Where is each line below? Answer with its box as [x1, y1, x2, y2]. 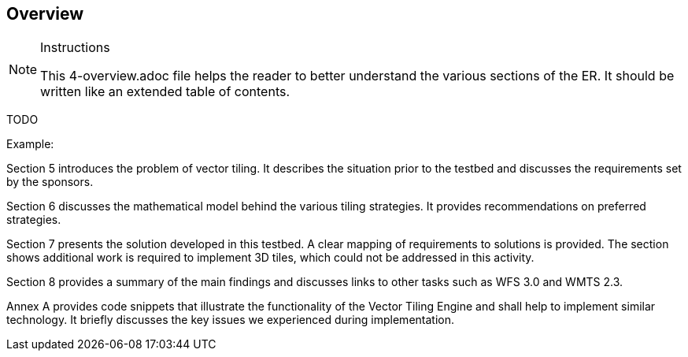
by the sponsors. [6, 175, 94, 189]
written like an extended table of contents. [40, 84, 290, 100]
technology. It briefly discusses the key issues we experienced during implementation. [6, 313, 454, 327]
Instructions [40, 39, 110, 56]
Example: [6, 137, 54, 151]
